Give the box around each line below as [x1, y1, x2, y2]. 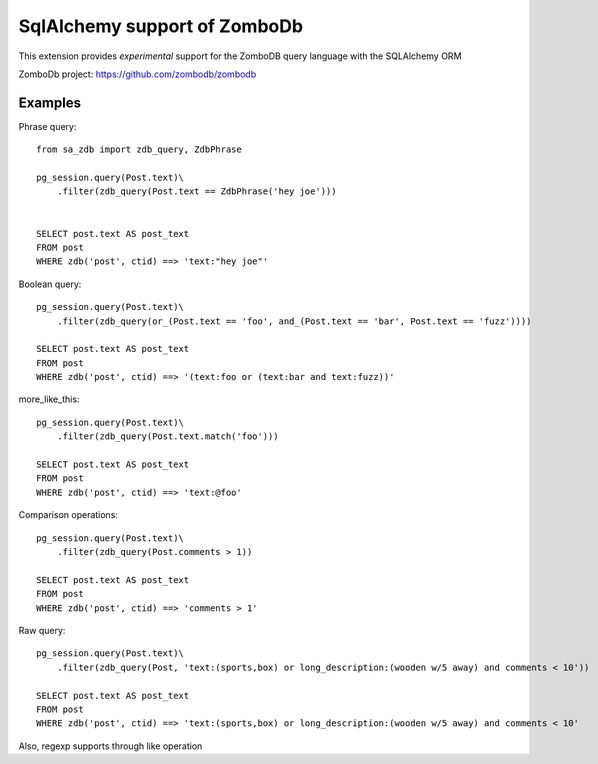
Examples [18, 94, 82, 111]
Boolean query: [18, 278, 82, 290]
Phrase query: [18, 120, 77, 132]
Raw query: [18, 624, 66, 636]
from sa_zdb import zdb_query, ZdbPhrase [36, 144, 242, 155]
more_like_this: [18, 393, 80, 405]
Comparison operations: [18, 509, 119, 521]
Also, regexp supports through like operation [18, 740, 203, 752]
